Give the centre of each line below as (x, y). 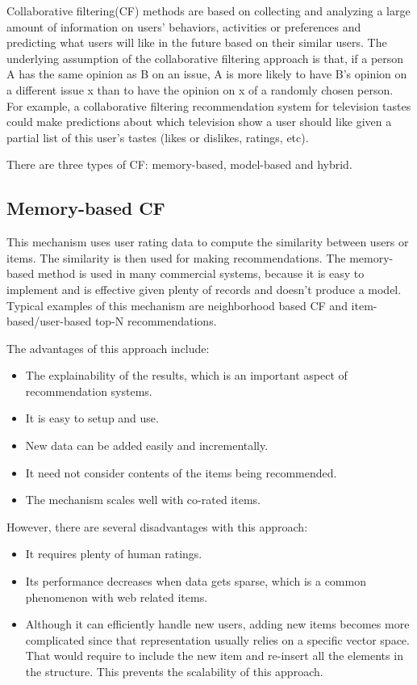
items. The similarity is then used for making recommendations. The (176, 257)
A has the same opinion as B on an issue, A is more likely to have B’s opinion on (207, 74)
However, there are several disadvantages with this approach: (157, 526)
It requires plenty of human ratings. (114, 554)
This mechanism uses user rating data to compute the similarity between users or (208, 242)
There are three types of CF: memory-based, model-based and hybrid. (179, 164)
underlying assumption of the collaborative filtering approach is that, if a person (205, 58)
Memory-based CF (86, 208)
